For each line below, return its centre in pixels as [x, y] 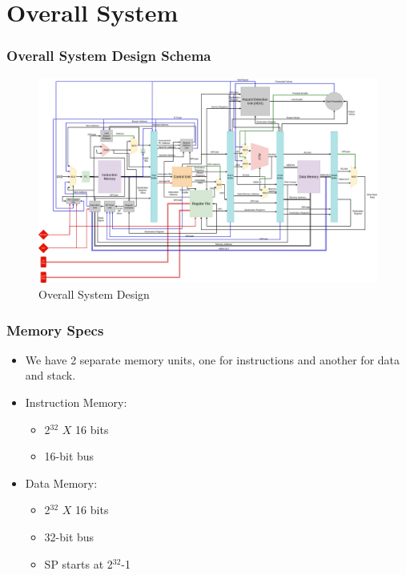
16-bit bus [69, 456]
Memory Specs [55, 330]
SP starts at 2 [78, 563]
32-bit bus [69, 537]
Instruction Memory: [76, 402]
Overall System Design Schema [109, 56]
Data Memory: [61, 483]
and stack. [50, 375]
